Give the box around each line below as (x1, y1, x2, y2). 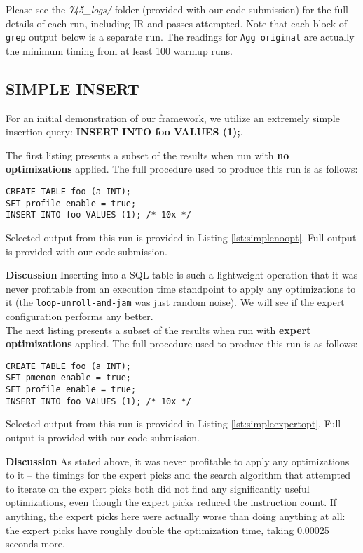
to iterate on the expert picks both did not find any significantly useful (6, 481, 310, 495)
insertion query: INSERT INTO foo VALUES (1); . (6, 124, 243, 139)
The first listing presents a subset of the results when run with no (6, 147, 289, 162)
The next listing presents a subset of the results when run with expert (6, 322, 311, 337)
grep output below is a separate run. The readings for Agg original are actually (6, 29, 355, 44)
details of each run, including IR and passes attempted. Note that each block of (6, 15, 348, 30)
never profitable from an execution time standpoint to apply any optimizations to (6, 281, 356, 295)
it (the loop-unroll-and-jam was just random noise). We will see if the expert (6, 295, 345, 309)
